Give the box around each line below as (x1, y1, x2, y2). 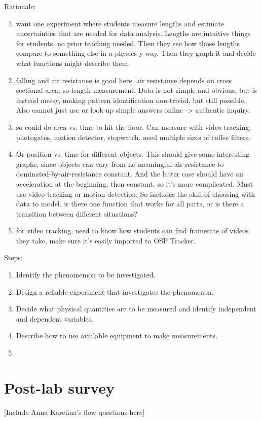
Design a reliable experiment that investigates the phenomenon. (16, 286, 214, 297)
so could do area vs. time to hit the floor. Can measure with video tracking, (16, 121, 251, 132)
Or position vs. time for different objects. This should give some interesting (16, 149, 250, 159)
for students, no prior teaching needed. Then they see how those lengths (16, 38, 240, 48)
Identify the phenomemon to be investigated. (16, 269, 156, 280)
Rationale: (4, 1, 36, 11)
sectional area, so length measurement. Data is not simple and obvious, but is (16, 85, 257, 95)
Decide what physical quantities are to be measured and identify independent (16, 303, 256, 314)
